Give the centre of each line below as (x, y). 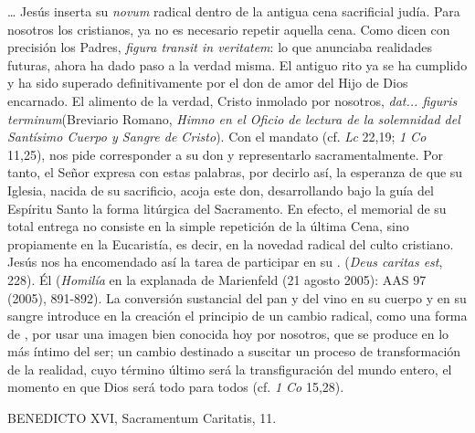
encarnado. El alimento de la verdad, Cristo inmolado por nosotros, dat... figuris (232, 100)
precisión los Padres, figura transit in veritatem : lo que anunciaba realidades (220, 47)
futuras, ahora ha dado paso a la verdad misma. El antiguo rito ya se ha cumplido (237, 64)
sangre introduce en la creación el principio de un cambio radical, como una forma (237, 316)
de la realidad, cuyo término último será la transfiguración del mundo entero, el (230, 369)
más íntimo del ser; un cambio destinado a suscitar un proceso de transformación (234, 351)
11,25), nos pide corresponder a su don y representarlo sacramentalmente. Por (225, 154)
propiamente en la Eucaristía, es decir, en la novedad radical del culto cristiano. (231, 243)
